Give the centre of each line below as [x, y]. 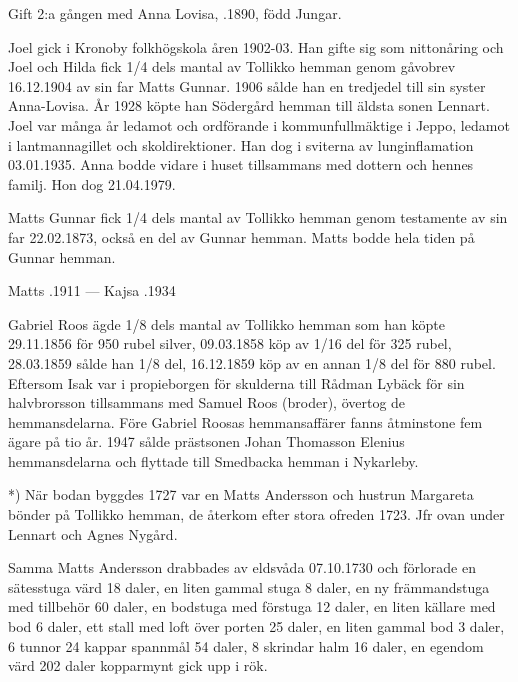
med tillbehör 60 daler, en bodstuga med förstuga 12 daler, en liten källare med [252, 606]
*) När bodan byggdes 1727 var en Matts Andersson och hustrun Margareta [241, 494]
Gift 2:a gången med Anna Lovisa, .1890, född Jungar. [175, 13]
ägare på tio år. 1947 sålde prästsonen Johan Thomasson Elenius [206, 441]
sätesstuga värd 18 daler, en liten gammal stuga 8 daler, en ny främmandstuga [249, 586]
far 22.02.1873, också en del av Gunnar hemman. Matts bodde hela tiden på [241, 236]
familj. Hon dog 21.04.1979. [92, 183]
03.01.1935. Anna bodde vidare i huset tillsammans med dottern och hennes [241, 164]
